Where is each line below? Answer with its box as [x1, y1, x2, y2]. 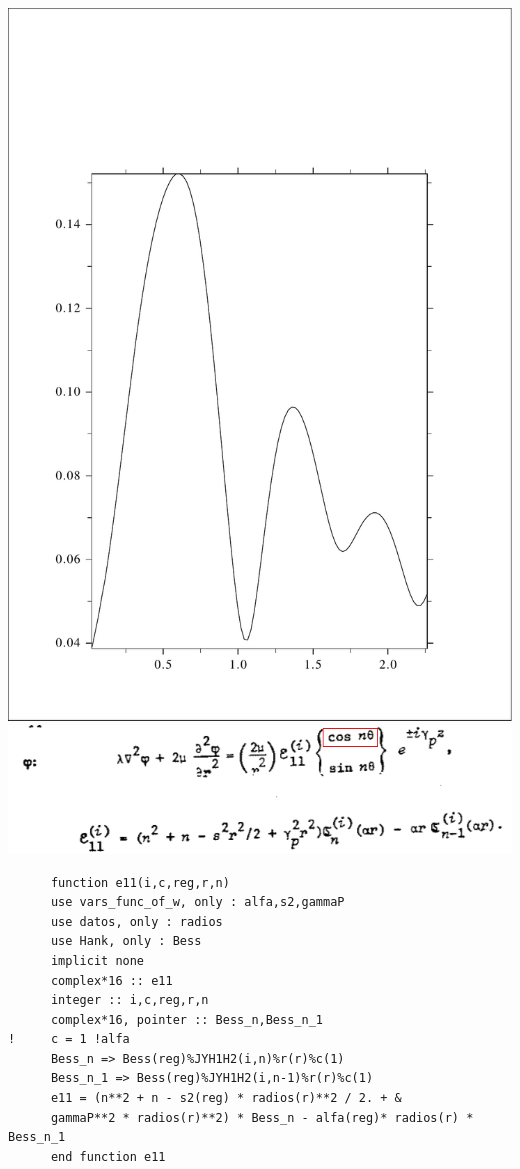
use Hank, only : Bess [50, 934, 202, 949]
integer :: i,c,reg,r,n [50, 993, 209, 1008]
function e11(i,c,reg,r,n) [50, 875, 230, 890]
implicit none [50, 953, 145, 968]
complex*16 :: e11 [50, 973, 173, 988]
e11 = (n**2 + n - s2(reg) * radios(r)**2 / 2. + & [50, 1091, 402, 1106]
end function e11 [50, 1149, 166, 1164]
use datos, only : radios [50, 914, 223, 929]
